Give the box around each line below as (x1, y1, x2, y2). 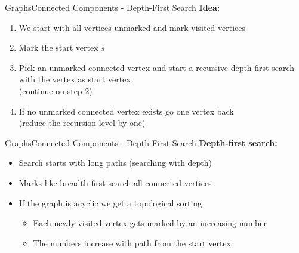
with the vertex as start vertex (19, 73, 131, 85)
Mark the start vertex (19, 41, 98, 54)
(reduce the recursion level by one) (19, 116, 146, 129)
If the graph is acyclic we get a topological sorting (19, 196, 202, 209)
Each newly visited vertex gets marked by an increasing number (33, 217, 267, 229)
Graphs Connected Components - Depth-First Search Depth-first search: (5, 136, 278, 149)
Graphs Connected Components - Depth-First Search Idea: (5, 1, 220, 13)
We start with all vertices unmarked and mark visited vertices (19, 21, 246, 33)
